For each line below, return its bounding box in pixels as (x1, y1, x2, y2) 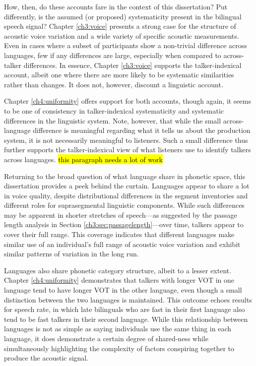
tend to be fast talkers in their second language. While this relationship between (4, 313, 248, 324)
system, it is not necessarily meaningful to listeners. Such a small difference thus (4, 134, 248, 145)
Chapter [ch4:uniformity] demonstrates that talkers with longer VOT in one (4, 275, 235, 285)
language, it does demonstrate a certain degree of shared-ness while (4, 333, 208, 343)
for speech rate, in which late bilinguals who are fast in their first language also (4, 304, 245, 314)
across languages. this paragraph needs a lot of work (4, 154, 163, 164)
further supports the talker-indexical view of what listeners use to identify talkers (4, 144, 251, 155)
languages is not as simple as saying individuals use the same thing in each (4, 323, 231, 334)
